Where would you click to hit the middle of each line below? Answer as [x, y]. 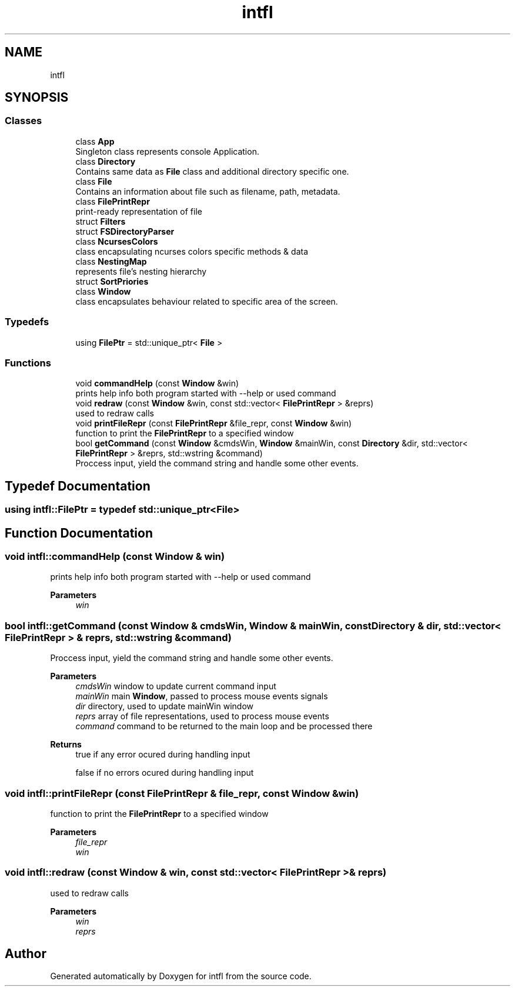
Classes [24, 121]
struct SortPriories [112, 281]
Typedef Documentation [78, 486]
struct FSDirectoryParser [125, 231]
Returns [66, 745]
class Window [103, 291]
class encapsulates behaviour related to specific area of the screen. [207, 301]
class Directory [106, 161]
